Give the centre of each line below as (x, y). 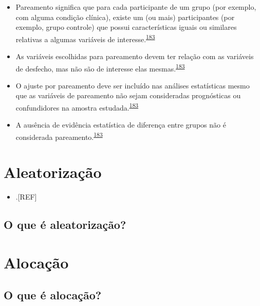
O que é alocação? (53, 295)
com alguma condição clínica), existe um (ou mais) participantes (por (125, 17)
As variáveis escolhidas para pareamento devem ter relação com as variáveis (135, 56)
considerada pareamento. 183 (59, 136)
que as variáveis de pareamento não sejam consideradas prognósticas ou (128, 95)
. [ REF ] (26, 197)
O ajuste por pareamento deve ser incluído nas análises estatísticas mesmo (133, 85)
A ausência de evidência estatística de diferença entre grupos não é (121, 125)
